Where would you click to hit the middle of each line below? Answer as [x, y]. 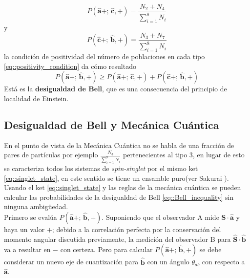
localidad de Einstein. [36, 98]
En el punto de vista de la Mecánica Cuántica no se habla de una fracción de [119, 145]
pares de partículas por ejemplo [51, 155]
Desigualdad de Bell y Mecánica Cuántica [112, 124]
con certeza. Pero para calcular [106, 249]
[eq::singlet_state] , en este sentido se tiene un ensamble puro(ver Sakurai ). [116, 178]
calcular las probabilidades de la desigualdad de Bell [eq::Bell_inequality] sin [119, 197]
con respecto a [223, 262]
